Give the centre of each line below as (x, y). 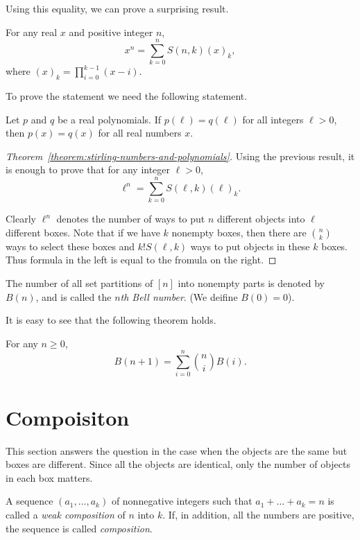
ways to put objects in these (250, 246)
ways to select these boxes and (70, 246)
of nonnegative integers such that (182, 501)
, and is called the (74, 296)
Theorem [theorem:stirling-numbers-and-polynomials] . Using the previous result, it (180, 156)
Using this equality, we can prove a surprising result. (117, 8)
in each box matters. (49, 477)
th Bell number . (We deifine (179, 296)
